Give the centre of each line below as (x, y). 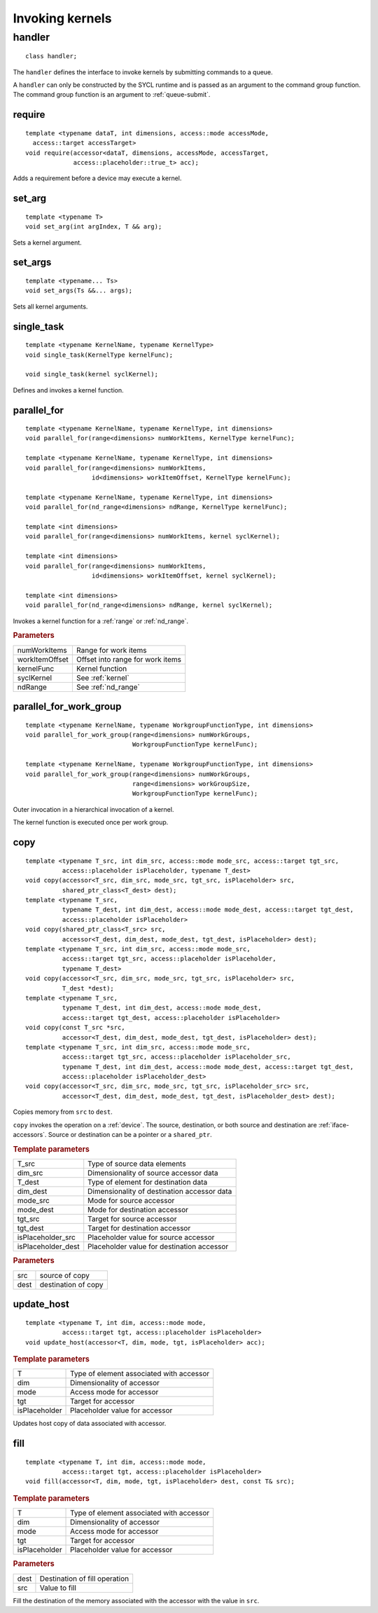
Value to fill (58, 1588)
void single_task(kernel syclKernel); (92, 374)
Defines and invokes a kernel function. (68, 390)
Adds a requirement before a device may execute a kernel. (97, 178)
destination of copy (72, 1284)
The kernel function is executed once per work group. (91, 822)
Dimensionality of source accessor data (153, 1173)
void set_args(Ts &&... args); (79, 291)
